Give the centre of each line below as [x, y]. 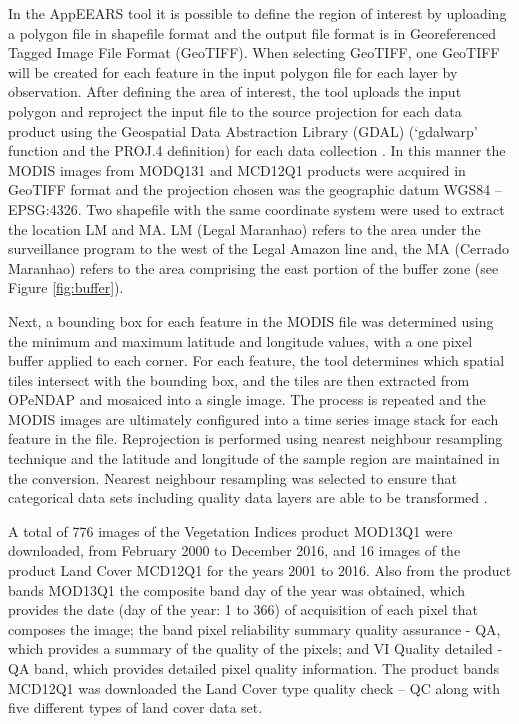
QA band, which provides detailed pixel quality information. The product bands [254, 668]
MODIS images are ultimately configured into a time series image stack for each [253, 418]
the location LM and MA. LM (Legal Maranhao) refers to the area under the [244, 228]
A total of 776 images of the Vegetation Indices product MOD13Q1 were [230, 530]
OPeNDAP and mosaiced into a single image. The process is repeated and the [247, 399]
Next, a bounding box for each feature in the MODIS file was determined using [251, 320]
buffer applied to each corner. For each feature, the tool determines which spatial [256, 360]
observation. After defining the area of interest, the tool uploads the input [235, 91]
